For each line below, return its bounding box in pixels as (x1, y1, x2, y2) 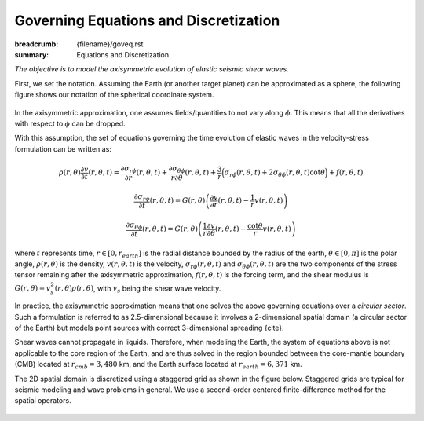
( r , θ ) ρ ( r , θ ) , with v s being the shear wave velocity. (54, 284, 221, 295)
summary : (14, 49, 49, 59)
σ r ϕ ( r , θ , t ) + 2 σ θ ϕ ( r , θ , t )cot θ (224, 168, 326, 179)
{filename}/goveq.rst (76, 39, 144, 49)
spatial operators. (14, 396, 71, 405)
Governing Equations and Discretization (14, 12, 280, 29)
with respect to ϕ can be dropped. (14, 119, 126, 128)
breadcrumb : (14, 39, 59, 49)
